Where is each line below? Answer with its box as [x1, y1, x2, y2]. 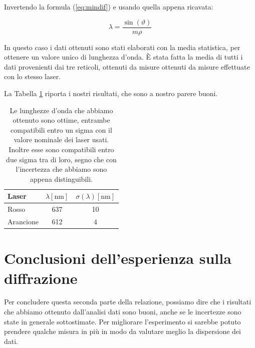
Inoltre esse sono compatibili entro [9, 144, 114, 154]
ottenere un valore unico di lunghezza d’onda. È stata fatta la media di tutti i [4, 52, 243, 62]
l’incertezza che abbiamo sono [16, 164, 107, 174]
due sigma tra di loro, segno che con [6, 154, 117, 164]
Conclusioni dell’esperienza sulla [4, 248, 231, 268]
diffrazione [4, 267, 78, 288]
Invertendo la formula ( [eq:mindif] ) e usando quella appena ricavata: [4, 2, 213, 12]
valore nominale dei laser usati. [14, 134, 109, 145]
